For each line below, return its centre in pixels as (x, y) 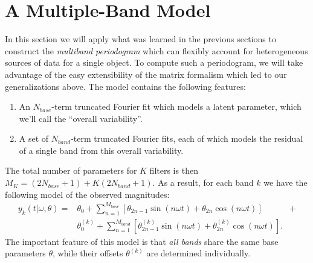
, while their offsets (88, 253)
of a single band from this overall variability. (101, 150)
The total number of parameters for (71, 170)
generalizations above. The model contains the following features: (125, 86)
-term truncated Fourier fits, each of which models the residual (187, 138)
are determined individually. (198, 253)
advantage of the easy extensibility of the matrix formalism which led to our (146, 74)
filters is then (174, 170)
